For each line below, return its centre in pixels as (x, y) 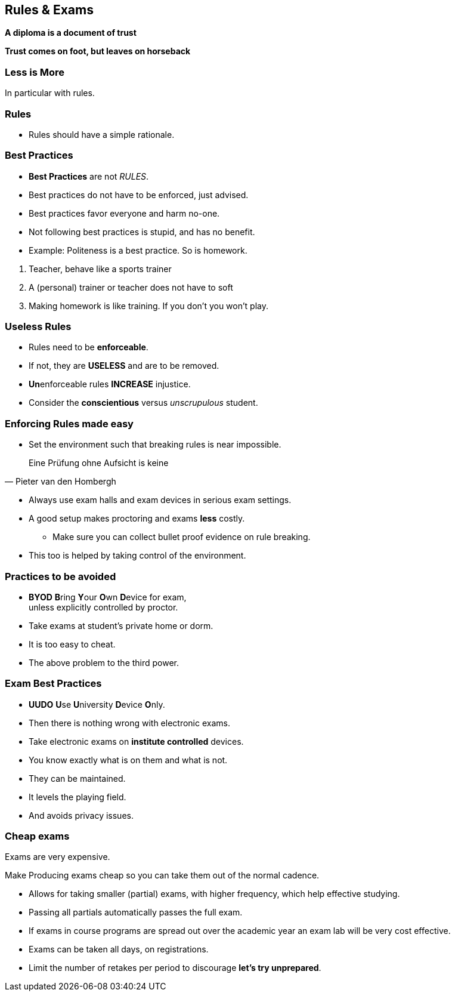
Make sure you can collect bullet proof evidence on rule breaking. (182, 537)
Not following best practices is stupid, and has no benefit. (142, 232)
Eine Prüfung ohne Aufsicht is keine (99, 463)
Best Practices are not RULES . (89, 176)
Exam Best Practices (53, 684)
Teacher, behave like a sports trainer (100, 269)
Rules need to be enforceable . (89, 347)
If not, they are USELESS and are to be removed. (124, 366)
